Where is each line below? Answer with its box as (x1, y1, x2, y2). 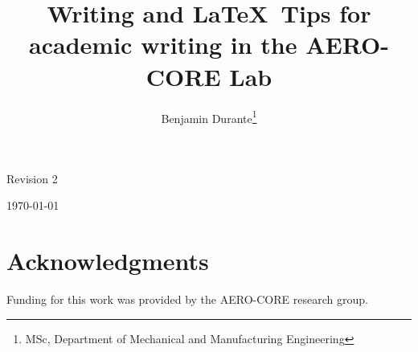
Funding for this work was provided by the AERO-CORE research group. (6, 291, 368, 308)
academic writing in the (29, 28, 297, 61)
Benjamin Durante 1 (161, 107, 257, 126)
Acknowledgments (6, 244, 209, 277)
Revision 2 (6, 170, 58, 186)
